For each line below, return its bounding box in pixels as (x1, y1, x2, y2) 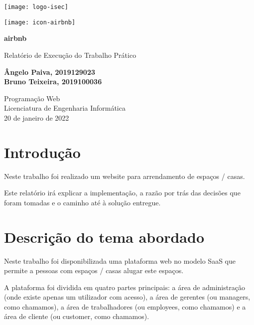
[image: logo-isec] (4, 3, 68, 10)
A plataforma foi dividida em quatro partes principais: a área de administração (4, 282, 245, 292)
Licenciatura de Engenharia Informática (4, 103, 126, 113)
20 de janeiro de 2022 (4, 112, 69, 123)
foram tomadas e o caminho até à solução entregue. (4, 197, 161, 207)
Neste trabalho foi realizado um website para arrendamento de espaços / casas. (4, 170, 245, 181)
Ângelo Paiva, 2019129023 (4, 66, 96, 77)
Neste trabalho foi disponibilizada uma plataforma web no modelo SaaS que (4, 255, 236, 266)
